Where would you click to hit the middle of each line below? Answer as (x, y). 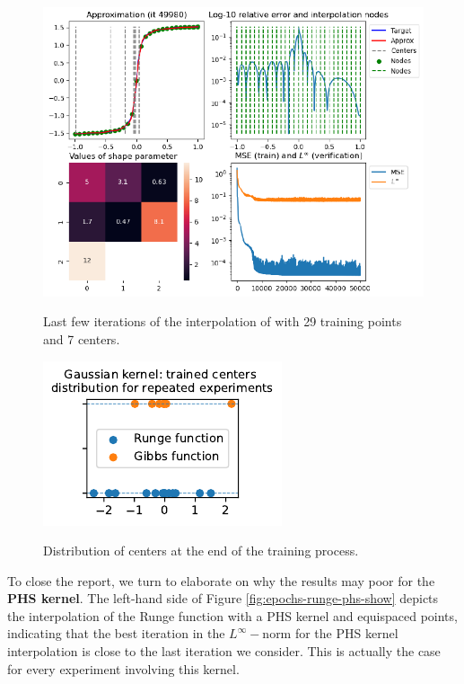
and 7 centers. (82, 338)
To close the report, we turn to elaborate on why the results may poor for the (221, 580)
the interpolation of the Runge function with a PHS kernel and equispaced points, (232, 615)
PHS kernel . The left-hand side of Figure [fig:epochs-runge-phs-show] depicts (223, 598)
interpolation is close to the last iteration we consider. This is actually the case (224, 651)
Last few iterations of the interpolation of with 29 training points (223, 321)
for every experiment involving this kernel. (123, 668)
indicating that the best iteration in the (116, 633)
